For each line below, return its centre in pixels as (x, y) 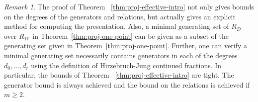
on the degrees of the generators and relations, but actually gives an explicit (120, 16)
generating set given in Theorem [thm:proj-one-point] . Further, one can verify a (126, 46)
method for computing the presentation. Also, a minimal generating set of (117, 26)
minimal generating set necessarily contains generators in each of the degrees (121, 55)
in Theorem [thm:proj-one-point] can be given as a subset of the (130, 36)
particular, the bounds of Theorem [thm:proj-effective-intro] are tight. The (119, 75)
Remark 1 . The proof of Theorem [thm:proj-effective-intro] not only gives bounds (129, 6)
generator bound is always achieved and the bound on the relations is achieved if (127, 84)
